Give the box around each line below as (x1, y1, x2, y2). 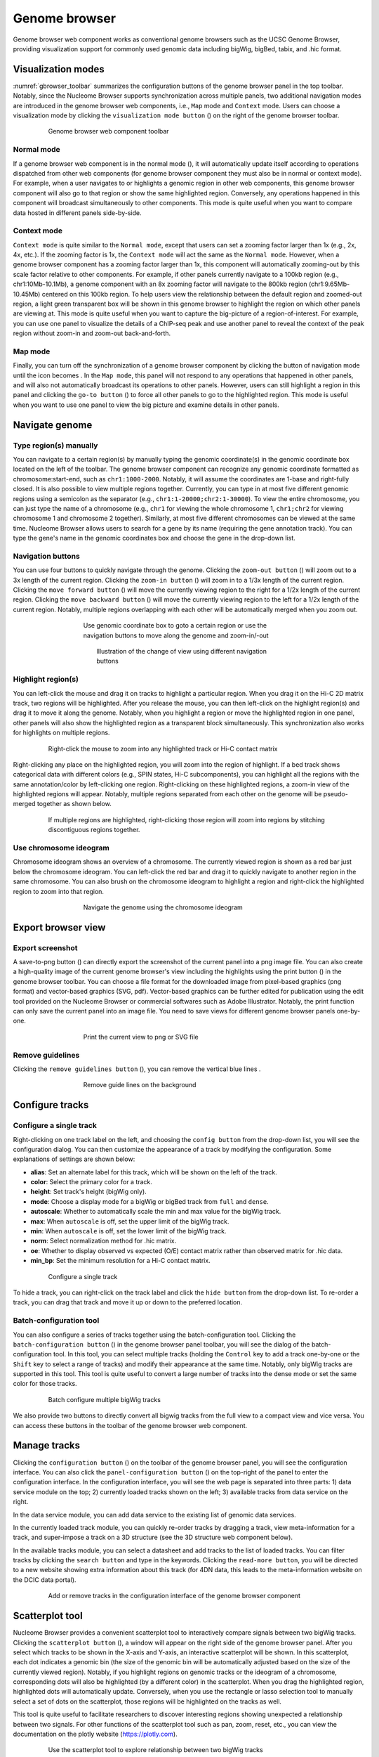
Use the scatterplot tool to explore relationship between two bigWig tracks (48, 1746, 263, 1754)
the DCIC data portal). (13, 1575, 77, 1584)
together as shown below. (36, 800, 112, 808)
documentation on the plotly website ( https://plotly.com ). (13, 1730, 178, 1739)
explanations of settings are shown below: (13, 1155, 135, 1163)
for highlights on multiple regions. (13, 728, 110, 737)
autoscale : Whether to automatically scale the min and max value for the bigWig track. (30, 1207, 281, 1216)
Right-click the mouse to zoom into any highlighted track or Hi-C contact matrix (48, 744, 278, 753)
